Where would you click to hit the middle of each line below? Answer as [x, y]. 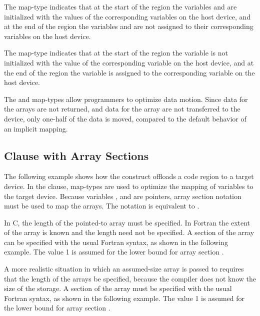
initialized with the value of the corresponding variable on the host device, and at [129, 62]
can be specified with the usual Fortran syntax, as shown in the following [116, 242]
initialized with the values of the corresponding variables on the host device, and [127, 16]
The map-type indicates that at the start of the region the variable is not [116, 53]
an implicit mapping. [36, 128]
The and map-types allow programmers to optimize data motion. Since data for [126, 99]
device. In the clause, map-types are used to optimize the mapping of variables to [129, 186]
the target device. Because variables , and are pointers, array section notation [123, 196]
